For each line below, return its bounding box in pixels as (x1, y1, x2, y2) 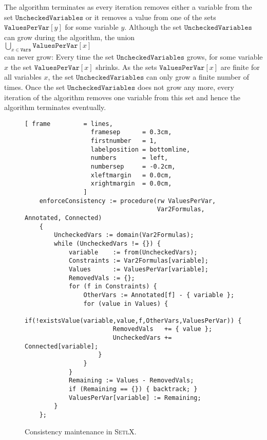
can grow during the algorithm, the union (4, 31, 135, 42)
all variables (4, 71, 42, 82)
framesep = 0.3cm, (90, 129, 172, 136)
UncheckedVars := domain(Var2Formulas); (54, 231, 194, 239)
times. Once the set (4, 81, 65, 92)
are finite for (220, 61, 260, 72)
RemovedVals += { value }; (112, 325, 213, 333)
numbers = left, (90, 154, 168, 162)
